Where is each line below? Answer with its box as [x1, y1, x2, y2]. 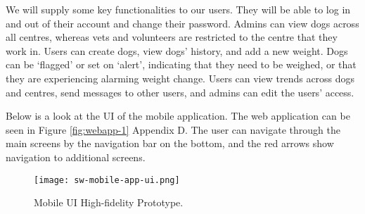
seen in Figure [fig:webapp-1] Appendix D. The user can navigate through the [6, 122, 340, 137]
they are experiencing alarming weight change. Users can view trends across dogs [6, 70, 355, 85]
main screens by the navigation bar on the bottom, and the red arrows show [6, 136, 334, 151]
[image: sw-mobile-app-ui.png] [34, 175, 180, 185]
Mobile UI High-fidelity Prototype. [34, 195, 184, 210]
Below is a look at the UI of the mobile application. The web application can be [6, 108, 350, 123]
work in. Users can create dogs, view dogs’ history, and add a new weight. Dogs [6, 43, 348, 58]
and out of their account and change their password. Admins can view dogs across [6, 15, 359, 30]
